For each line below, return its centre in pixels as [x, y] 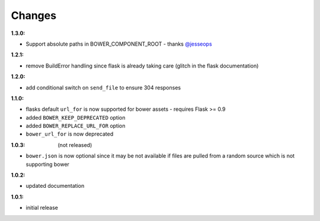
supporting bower [47, 164]
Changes [33, 15]
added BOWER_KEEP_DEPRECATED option [76, 117]
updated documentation [55, 186]
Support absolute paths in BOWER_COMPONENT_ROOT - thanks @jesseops [119, 44]
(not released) [75, 145]
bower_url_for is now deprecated [70, 134]
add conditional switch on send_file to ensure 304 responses [103, 87]
